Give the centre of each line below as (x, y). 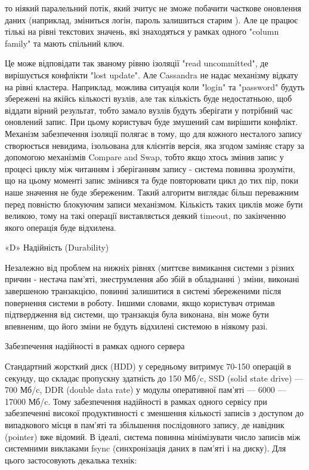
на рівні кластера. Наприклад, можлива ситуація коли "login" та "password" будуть (155, 86)
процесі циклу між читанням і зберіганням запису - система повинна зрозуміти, (150, 168)
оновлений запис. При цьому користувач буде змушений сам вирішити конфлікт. (151, 122)
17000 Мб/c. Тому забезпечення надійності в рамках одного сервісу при (136, 401)
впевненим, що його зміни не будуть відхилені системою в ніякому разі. (136, 326)
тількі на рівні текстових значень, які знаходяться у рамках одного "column (142, 31)
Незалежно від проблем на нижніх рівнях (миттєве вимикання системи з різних (150, 267)
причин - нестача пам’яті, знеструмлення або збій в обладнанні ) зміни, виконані (152, 279)
